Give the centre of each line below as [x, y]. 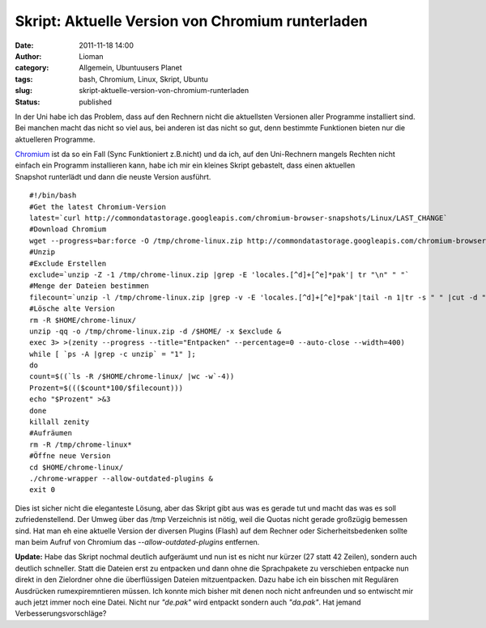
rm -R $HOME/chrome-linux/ [83, 320]
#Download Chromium [68, 229]
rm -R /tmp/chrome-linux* [81, 444]
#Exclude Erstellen [68, 263]
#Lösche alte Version [72, 309]
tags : [24, 79]
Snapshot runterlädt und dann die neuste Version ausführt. [113, 176]
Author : [28, 56]
